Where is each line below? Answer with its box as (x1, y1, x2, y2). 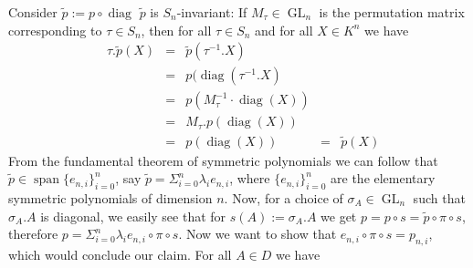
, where (229, 169, 270, 188)
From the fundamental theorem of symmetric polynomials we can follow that (8, 150, 438, 170)
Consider (8, 3, 58, 21)
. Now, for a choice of (224, 188, 343, 207)
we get (321, 206, 357, 225)
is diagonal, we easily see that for (40, 206, 226, 225)
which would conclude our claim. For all (8, 244, 232, 263)
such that (413, 188, 466, 207)
